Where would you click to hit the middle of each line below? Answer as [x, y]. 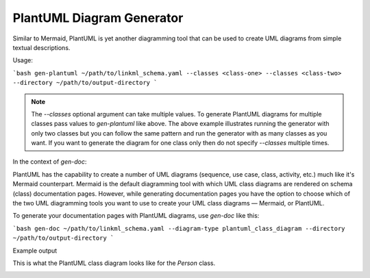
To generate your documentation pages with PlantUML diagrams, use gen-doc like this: [136, 216]
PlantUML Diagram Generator [98, 18]
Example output [35, 251]
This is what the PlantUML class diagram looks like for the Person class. [114, 263]
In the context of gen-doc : [50, 162]
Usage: [23, 60]
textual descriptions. [41, 47]
